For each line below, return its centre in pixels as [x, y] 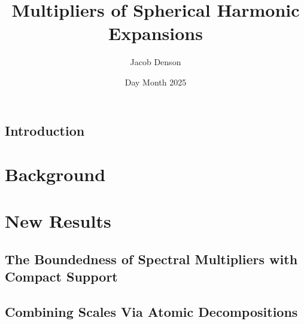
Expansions [156, 33]
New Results [58, 221]
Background [55, 174]
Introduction [45, 130]
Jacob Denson [156, 62]
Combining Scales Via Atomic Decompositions [151, 312]
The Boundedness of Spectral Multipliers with [151, 259]
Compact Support [61, 276]
